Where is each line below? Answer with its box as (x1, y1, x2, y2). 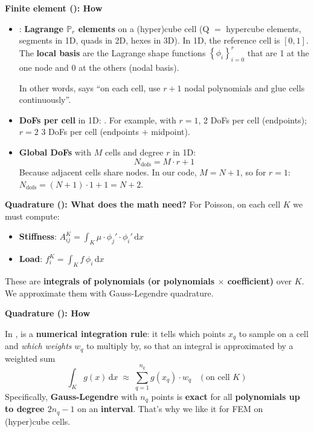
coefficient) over (227, 275, 292, 287)
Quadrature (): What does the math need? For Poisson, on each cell (5, 198, 281, 211)
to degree (5, 402, 45, 415)
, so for (240, 166, 266, 178)
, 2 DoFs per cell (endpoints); (198, 113, 307, 126)
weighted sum (5, 352, 56, 364)
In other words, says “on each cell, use (19, 81, 161, 94)
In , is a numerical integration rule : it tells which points (5, 327, 226, 339)
